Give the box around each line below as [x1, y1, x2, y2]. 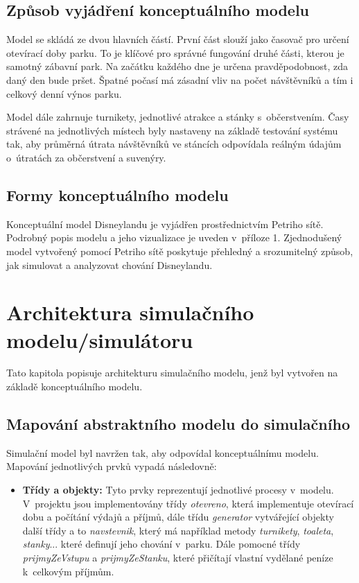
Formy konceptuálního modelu [6, 184, 229, 205]
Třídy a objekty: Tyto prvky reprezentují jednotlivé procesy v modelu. [22, 482, 334, 497]
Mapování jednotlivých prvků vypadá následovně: [6, 459, 217, 473]
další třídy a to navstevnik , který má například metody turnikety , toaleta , [22, 523, 334, 537]
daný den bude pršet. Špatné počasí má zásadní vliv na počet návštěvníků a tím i [6, 72, 353, 87]
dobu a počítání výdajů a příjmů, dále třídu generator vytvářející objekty [22, 510, 334, 524]
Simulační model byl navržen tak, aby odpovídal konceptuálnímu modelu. [6, 445, 319, 460]
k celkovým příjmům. [22, 564, 114, 578]
